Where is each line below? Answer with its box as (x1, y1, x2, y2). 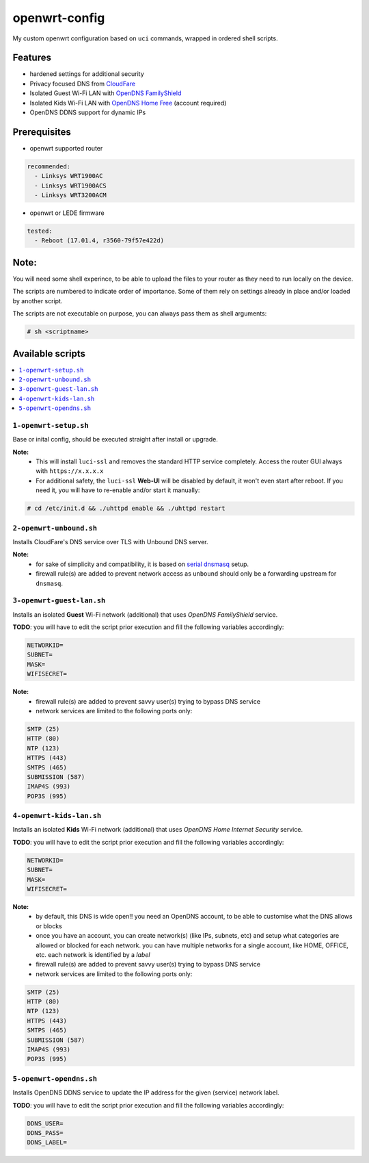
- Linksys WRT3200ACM (34, 192, 107, 199)
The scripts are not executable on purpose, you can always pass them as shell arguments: (12, 309, 267, 318)
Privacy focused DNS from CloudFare (29, 79, 136, 88)
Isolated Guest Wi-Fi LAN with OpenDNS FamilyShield (29, 89, 182, 97)
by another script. (12, 296, 63, 305)
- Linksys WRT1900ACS (34, 181, 107, 190)
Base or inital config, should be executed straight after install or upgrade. (12, 435, 218, 444)
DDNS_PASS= (27, 1129, 64, 1136)
